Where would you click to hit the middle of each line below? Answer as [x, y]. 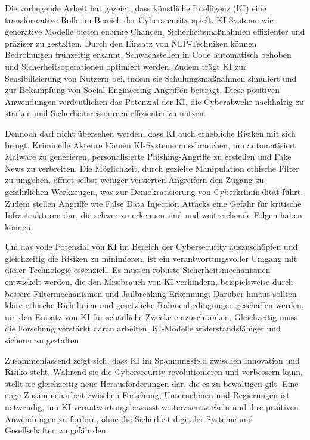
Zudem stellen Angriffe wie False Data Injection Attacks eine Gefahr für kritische [153, 203]
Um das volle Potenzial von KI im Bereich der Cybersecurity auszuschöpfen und [151, 247]
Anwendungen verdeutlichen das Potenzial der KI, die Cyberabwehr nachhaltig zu [154, 101]
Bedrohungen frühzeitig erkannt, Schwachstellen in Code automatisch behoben [148, 55]
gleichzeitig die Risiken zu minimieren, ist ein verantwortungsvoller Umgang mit [151, 258]
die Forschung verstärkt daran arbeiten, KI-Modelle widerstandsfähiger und [143, 328]
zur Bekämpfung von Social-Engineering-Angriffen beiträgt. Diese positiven [142, 90]
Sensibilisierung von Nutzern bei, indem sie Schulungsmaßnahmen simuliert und [151, 78]
